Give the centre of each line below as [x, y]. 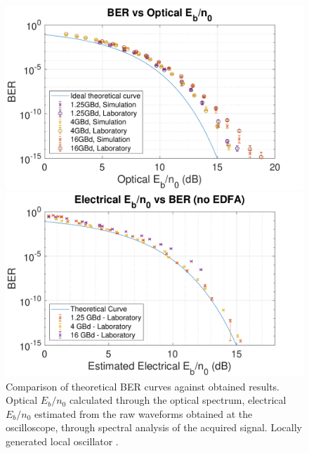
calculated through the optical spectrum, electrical [178, 400]
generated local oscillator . [62, 441]
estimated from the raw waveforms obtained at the [144, 413]
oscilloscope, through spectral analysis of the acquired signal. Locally [154, 427]
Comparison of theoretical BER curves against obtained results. [143, 386]
